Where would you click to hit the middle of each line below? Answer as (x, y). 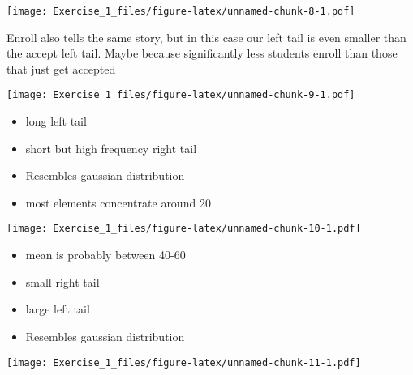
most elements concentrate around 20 (118, 202)
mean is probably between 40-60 (105, 255)
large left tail (58, 309)
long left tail (56, 121)
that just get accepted (61, 68)
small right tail (62, 281)
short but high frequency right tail (111, 148)
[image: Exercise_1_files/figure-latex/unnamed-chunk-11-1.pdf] (184, 362)
